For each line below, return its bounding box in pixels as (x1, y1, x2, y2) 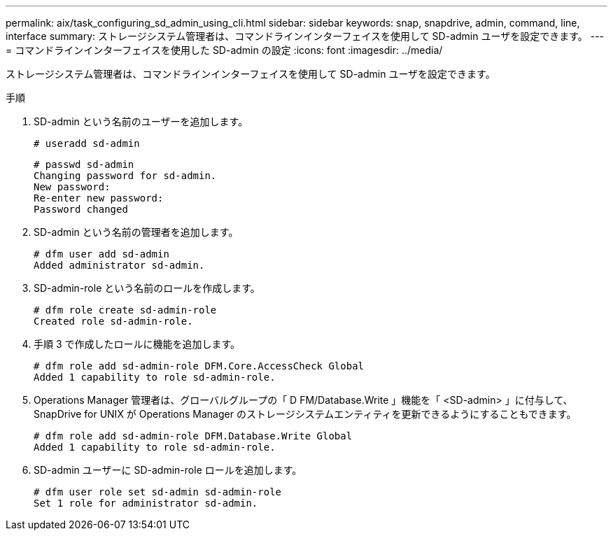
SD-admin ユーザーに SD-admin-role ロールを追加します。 (34, 464, 302, 476)
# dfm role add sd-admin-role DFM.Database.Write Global (34, 430, 353, 442)
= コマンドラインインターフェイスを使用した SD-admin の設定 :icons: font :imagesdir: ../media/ (6, 44, 443, 56)
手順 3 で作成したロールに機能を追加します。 (34, 338, 241, 350)
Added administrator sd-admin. (34, 260, 205, 271)
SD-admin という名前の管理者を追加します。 (34, 226, 239, 238)
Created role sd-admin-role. (34, 316, 193, 327)
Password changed (34, 204, 128, 215)
